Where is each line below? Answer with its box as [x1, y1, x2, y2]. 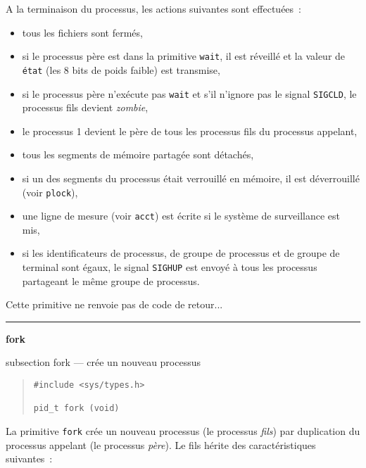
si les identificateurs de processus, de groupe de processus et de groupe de [22, 246, 340, 260]
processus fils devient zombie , [22, 100, 149, 115]
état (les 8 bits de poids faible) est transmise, [22, 62, 220, 77]
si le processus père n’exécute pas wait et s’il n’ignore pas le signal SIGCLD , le [22, 86, 357, 101]
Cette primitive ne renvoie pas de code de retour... [6, 297, 223, 312]
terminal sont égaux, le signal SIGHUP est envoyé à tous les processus [22, 260, 317, 274]
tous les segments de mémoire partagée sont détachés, [22, 147, 254, 162]
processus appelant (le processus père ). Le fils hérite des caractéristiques [6, 437, 316, 452]
